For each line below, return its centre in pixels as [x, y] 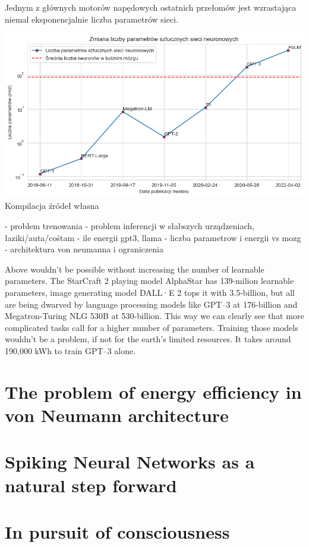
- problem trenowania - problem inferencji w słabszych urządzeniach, [130, 226]
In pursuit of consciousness [117, 531]
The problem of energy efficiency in [153, 391]
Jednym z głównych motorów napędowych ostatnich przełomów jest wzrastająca [151, 7]
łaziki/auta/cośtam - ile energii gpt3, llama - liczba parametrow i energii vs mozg [153, 237]
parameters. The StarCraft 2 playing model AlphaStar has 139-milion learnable [149, 281]
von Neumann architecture [117, 415]
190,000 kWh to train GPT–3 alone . [70, 351]
